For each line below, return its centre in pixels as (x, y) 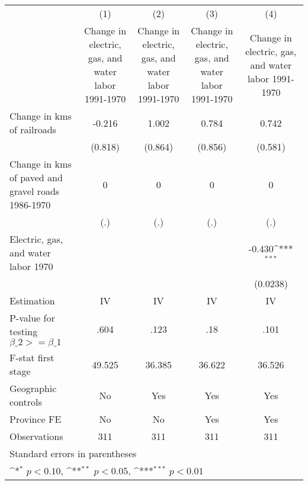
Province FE (36, 419)
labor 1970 (31, 266)
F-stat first (32, 357)
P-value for (32, 318)
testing (24, 331)
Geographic (33, 388)
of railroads (33, 129)
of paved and (36, 177)
